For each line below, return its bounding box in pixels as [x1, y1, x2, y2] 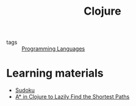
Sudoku [15, 87, 35, 94]
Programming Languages [21, 45, 85, 52]
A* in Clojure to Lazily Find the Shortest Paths [15, 93, 130, 101]
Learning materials [6, 66, 104, 80]
